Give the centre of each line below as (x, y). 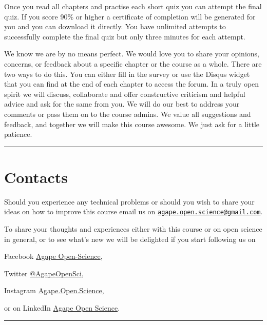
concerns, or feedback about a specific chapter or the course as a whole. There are (133, 63)
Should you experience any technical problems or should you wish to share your (129, 201)
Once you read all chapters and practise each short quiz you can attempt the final (133, 6)
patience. (18, 134)
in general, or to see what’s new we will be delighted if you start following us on (130, 239)
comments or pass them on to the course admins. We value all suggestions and (128, 114)
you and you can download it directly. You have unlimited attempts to (115, 26)
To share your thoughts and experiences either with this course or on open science (133, 229)
